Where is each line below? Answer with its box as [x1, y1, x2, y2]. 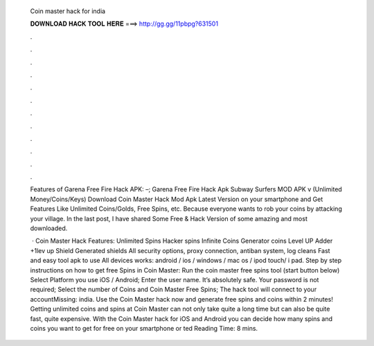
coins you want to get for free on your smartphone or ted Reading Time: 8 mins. [30, 324, 258, 332]
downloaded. [30, 224, 68, 232]
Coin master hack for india [30, 7, 106, 15]
